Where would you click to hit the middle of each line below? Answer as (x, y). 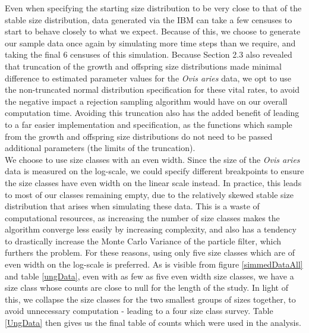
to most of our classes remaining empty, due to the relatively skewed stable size (149, 194)
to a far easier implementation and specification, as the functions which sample (149, 124)
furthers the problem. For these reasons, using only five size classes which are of (150, 252)
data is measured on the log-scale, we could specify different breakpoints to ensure (154, 171)
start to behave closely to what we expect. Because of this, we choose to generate (153, 31)
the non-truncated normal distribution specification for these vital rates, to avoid (152, 89)
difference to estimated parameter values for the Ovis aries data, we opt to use (148, 78)
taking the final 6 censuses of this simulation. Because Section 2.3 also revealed (149, 54)
